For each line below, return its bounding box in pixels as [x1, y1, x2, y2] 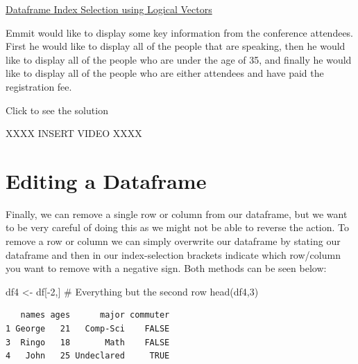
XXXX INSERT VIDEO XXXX [6, 126, 142, 140]
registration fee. [6, 79, 72, 93]
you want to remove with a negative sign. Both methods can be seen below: [6, 261, 327, 275]
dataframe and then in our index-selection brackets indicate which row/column [6, 247, 341, 262]
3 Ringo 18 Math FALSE [6, 337, 170, 347]
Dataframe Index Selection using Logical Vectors [6, 2, 212, 16]
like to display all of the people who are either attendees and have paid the [6, 66, 324, 80]
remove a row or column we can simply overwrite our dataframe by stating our [6, 234, 341, 248]
